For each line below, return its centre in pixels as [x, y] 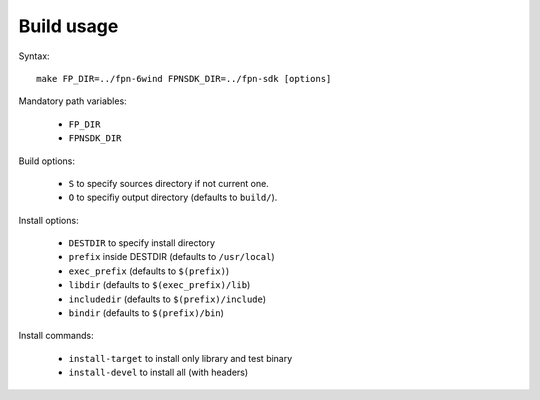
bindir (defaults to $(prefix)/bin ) [146, 313]
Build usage [68, 26]
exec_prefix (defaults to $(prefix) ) [149, 271]
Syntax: [34, 56]
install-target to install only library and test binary [180, 358]
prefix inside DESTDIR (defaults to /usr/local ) [171, 257]
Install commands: [56, 336]
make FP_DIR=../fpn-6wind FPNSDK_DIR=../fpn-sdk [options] [184, 78]
